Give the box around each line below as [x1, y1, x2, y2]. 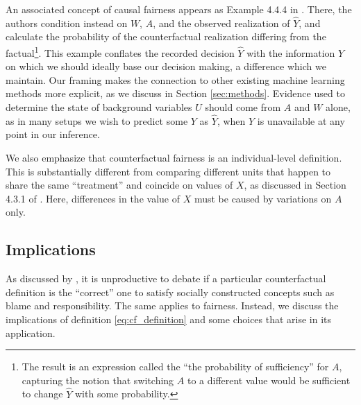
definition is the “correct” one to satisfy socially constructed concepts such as [6, 284, 335, 299]
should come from [205, 100, 281, 114]
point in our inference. [6, 127, 100, 141]
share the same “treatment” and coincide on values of [6, 178, 233, 192]
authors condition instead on [6, 15, 128, 30]
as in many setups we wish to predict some [6, 113, 188, 128]
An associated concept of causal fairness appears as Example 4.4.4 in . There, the [6, 2, 352, 16]
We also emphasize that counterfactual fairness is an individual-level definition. [6, 150, 342, 165]
